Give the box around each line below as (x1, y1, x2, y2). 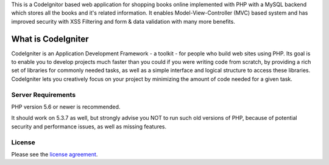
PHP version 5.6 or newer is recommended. (11, 104, 121, 110)
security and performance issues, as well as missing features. (11, 122, 167, 130)
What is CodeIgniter (11, 33, 89, 44)
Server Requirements (11, 90, 76, 99)
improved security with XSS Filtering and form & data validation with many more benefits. (11, 18, 236, 25)
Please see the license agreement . (11, 150, 98, 158)
